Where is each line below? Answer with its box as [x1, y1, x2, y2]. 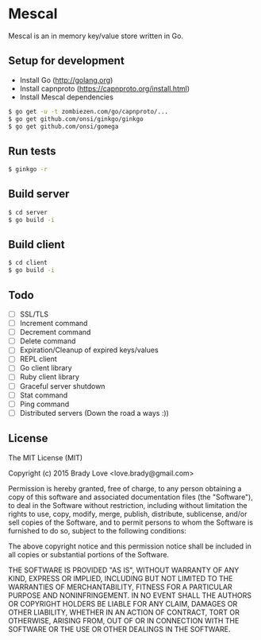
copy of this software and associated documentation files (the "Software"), [8, 492, 254, 502]
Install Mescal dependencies [19, 92, 113, 102]
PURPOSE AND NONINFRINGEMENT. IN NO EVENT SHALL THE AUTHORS [8, 590, 252, 600]
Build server [8, 188, 70, 201]
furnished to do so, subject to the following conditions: [8, 526, 186, 535]
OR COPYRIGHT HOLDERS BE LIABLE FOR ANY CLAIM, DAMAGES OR [8, 599, 238, 608]
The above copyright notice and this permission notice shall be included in [8, 541, 251, 551]
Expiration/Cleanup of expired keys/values [19, 345, 159, 355]
